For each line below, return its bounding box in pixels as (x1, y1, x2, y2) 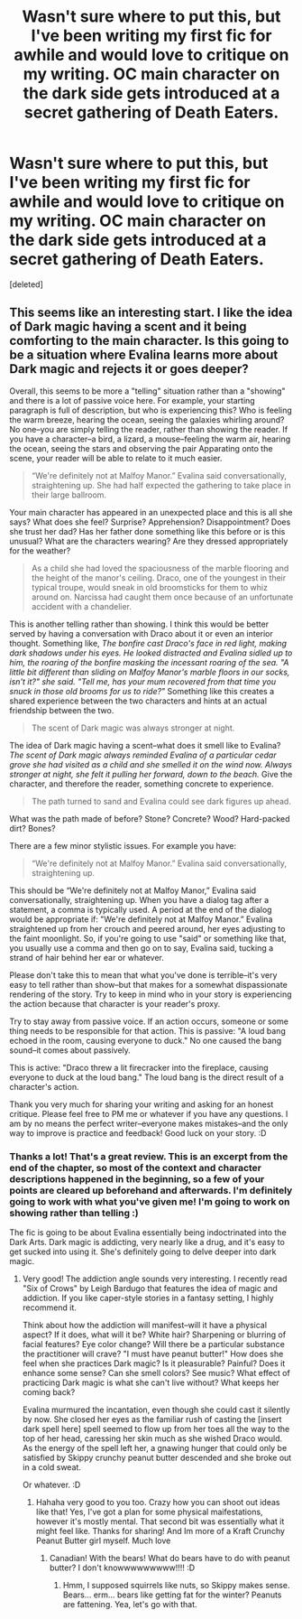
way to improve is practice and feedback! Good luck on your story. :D (9, 1127, 267, 1139)
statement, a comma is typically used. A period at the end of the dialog (9, 904, 272, 915)
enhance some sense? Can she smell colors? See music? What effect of (22, 1368, 290, 1379)
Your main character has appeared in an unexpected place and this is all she (9, 507, 293, 517)
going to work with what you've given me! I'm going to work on (9, 1195, 290, 1207)
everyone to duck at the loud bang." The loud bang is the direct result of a (9, 1072, 284, 1083)
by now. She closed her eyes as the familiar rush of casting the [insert (22, 1414, 282, 1425)
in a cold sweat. (22, 1462, 81, 1473)
